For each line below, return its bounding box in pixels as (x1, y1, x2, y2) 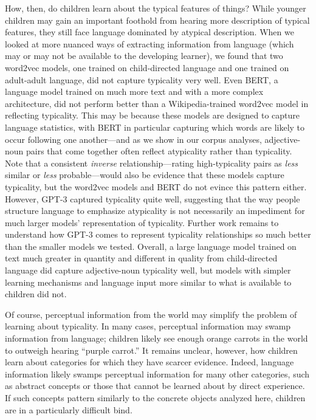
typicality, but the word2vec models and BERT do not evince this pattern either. (5, 180, 307, 193)
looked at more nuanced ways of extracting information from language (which (5, 37, 294, 50)
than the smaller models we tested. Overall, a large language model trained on (5, 239, 297, 252)
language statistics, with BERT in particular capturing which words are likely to (5, 120, 305, 133)
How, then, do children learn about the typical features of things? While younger (5, 2, 306, 14)
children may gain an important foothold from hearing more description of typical (5, 13, 310, 26)
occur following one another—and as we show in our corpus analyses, (5, 133, 262, 145)
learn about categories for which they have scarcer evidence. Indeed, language (5, 356, 294, 368)
